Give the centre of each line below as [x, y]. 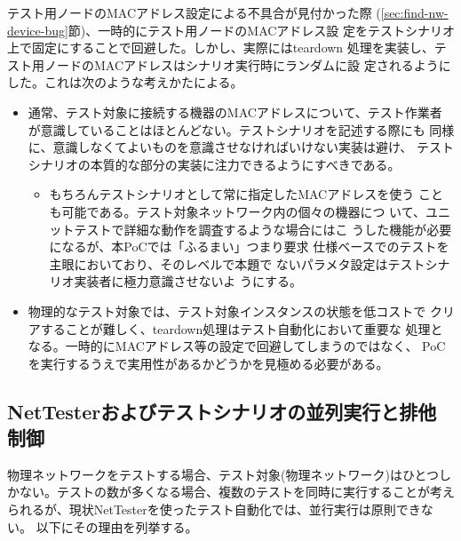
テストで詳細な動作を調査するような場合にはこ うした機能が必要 [263, 229]
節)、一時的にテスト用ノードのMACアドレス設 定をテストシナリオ [262, 30]
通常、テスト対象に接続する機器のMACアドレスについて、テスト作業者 [235, 111]
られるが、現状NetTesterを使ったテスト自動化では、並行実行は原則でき [214, 509]
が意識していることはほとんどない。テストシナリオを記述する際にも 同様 [241, 129]
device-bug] [38, 30]
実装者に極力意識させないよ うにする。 [188, 281]
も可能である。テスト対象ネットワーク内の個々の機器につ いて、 [237, 211]
